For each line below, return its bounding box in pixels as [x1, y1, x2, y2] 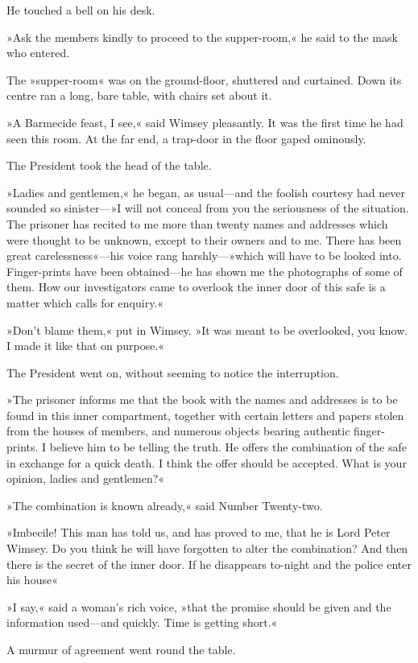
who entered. [6, 44, 70, 61]
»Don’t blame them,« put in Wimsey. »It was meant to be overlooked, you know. [6, 321, 408, 338]
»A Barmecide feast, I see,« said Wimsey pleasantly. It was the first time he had [6, 113, 404, 130]
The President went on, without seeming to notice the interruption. [6, 364, 339, 381]
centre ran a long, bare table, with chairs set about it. [6, 87, 272, 104]
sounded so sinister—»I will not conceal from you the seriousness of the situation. [6, 200, 409, 216]
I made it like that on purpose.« [6, 337, 165, 354]
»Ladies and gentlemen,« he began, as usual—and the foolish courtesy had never [6, 183, 405, 200]
